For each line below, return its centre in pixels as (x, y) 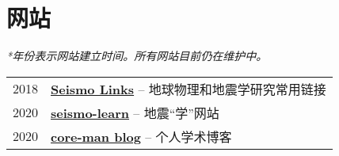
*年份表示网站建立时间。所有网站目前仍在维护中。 (137, 56)
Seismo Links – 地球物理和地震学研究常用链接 (189, 89)
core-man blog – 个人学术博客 (141, 136)
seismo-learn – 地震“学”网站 (135, 112)
